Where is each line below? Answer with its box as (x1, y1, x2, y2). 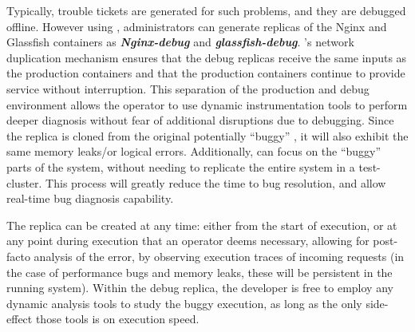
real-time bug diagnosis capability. (6, 190, 174, 207)
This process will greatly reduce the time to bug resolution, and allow (45, 174, 386, 191)
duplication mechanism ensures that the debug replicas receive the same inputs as (6, 49, 407, 65)
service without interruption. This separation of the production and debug (6, 80, 370, 97)
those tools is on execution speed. (35, 310, 200, 327)
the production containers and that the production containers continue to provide (6, 65, 405, 81)
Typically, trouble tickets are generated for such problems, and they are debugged (6, 2, 406, 18)
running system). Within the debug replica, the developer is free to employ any (6, 279, 393, 296)
